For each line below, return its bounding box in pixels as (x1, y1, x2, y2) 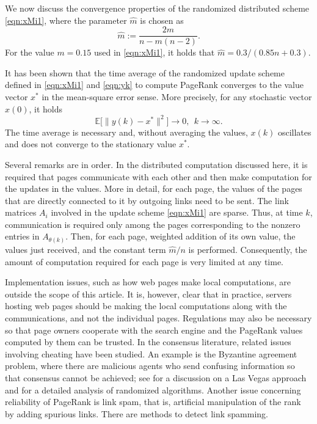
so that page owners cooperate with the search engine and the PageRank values (5, 323, 303, 336)
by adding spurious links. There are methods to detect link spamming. (5, 407, 269, 420)
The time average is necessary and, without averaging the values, (5, 125, 248, 138)
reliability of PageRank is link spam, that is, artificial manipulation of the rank (5, 395, 301, 408)
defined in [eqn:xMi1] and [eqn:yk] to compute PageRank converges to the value (5, 78, 304, 91)
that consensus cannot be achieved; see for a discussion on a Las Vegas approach (5, 371, 307, 384)
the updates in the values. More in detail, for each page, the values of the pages (5, 182, 302, 195)
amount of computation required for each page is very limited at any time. (5, 255, 284, 268)
